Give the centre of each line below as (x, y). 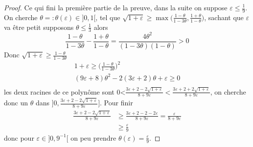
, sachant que (224, 17)
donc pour (19, 137)
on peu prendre (93, 137)
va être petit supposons (39, 27)
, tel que (108, 17)
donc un (16, 103)
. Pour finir (116, 103)
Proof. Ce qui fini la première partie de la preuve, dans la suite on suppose (116, 7)
